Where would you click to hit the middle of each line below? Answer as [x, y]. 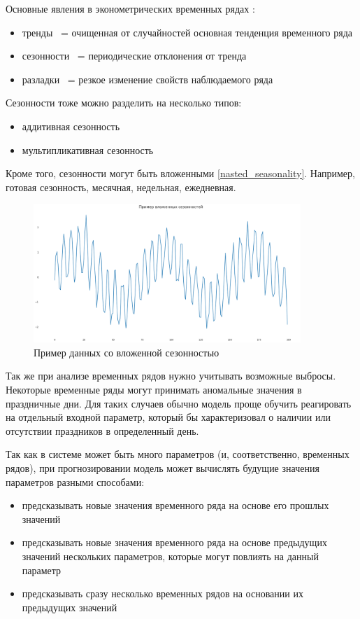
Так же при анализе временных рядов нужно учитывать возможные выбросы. [171, 376]
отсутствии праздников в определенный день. [102, 430]
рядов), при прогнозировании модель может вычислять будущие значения [163, 467]
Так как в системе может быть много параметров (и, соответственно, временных [178, 454]
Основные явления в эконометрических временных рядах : [130, 8]
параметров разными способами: [75, 481]
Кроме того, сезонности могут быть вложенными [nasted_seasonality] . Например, [180, 173]
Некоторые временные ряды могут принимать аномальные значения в [154, 389]
